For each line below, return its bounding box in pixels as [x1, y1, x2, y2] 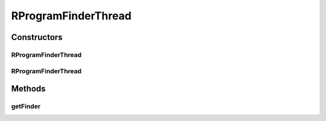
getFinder [11, 102, 41, 111]
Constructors [11, 32, 63, 42]
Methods [11, 83, 46, 94]
